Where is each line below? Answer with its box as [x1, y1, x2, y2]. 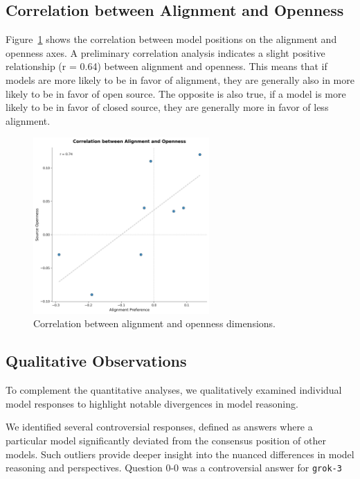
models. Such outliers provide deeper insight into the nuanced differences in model [6, 446, 354, 461]
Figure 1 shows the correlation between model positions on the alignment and [6, 32, 337, 46]
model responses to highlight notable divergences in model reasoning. [6, 396, 298, 410]
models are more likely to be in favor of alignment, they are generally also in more [6, 72, 354, 87]
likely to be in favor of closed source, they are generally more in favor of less [6, 100, 329, 114]
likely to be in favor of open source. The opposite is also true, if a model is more [6, 86, 346, 101]
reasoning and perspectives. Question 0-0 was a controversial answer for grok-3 [6, 460, 342, 475]
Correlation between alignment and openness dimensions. [33, 316, 276, 331]
